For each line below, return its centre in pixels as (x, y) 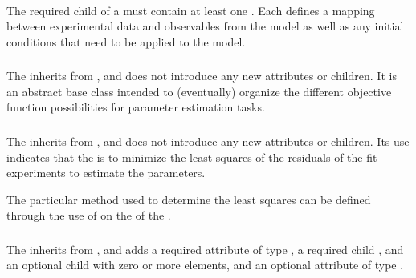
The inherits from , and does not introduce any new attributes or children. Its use (208, 141)
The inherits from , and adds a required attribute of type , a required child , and (205, 249)
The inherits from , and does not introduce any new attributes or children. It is (202, 76)
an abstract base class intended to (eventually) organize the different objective (199, 91)
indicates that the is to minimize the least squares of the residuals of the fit (192, 157)
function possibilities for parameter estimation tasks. (136, 107)
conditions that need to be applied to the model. (126, 41)
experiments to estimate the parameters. (106, 173)
